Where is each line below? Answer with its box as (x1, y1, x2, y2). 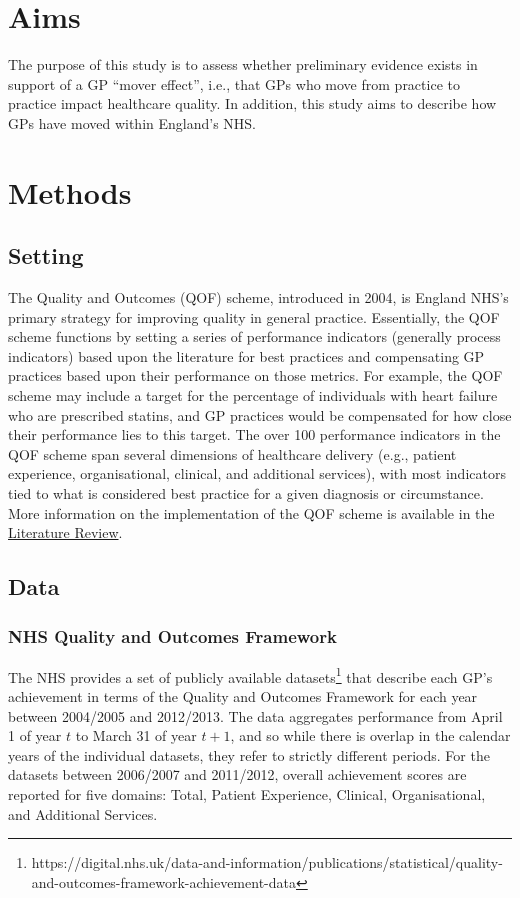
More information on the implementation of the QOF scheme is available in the (8, 502, 495, 523)
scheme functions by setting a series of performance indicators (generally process (8, 326, 501, 347)
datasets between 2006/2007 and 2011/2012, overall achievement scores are (8, 764, 467, 785)
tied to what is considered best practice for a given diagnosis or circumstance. (8, 483, 484, 504)
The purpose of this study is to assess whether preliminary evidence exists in (8, 54, 478, 75)
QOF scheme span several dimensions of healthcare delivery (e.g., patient (8, 443, 457, 464)
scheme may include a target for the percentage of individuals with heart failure (8, 385, 498, 406)
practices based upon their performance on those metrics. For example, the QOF (8, 365, 503, 386)
